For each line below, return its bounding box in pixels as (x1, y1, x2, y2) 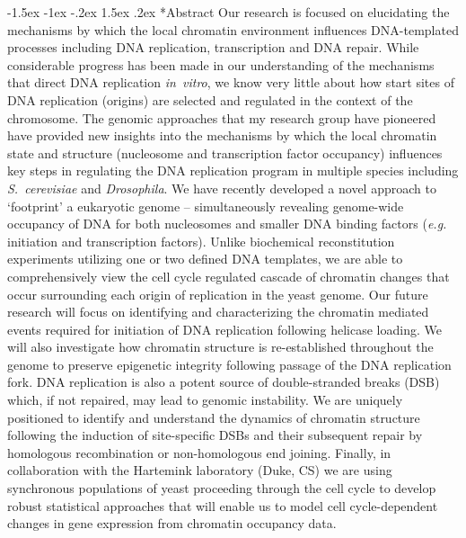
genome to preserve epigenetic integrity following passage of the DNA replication (7, 354, 452, 373)
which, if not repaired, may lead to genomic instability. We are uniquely (7, 390, 403, 409)
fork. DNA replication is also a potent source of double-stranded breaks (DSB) (7, 372, 440, 391)
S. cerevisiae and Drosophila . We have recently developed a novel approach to (7, 178, 436, 197)
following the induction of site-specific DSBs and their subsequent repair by (7, 426, 423, 444)
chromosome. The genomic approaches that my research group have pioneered (7, 108, 436, 127)
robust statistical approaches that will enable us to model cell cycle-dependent (7, 496, 438, 515)
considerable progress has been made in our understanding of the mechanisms (7, 55, 435, 74)
